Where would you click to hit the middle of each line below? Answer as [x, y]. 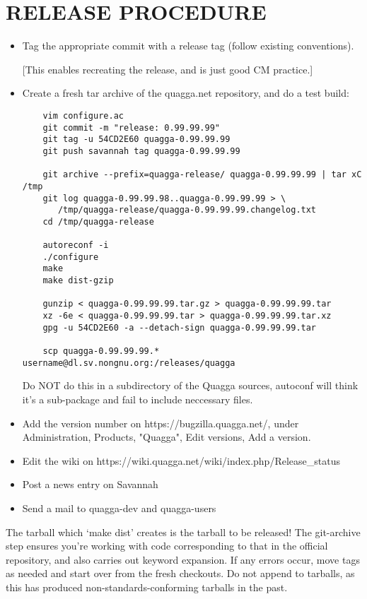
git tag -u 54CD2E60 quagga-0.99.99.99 [136, 140]
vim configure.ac [83, 115]
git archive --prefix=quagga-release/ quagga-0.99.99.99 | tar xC [202, 175]
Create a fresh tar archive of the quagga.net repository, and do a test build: [186, 93]
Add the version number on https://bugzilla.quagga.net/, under [161, 423]
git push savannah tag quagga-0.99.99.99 [141, 151]
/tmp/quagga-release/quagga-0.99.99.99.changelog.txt [187, 210]
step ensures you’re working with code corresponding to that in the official [167, 546]
